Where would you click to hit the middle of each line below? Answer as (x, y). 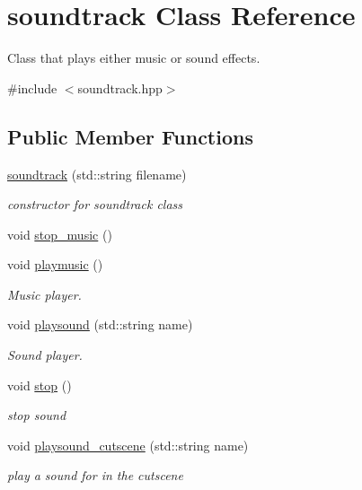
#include (32, 87)
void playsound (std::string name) (100, 324)
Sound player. (45, 355)
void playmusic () (55, 264)
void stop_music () (60, 234)
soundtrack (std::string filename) (97, 174)
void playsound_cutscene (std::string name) (128, 445)
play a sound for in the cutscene (95, 475)
